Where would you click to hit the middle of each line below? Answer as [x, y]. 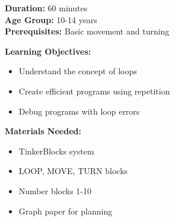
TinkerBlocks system [56, 151]
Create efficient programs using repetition [94, 91]
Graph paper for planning [66, 211]
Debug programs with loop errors [79, 111]
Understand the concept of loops [78, 71]
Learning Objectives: [48, 51]
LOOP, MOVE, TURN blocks [73, 171]
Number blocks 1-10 [55, 190]
